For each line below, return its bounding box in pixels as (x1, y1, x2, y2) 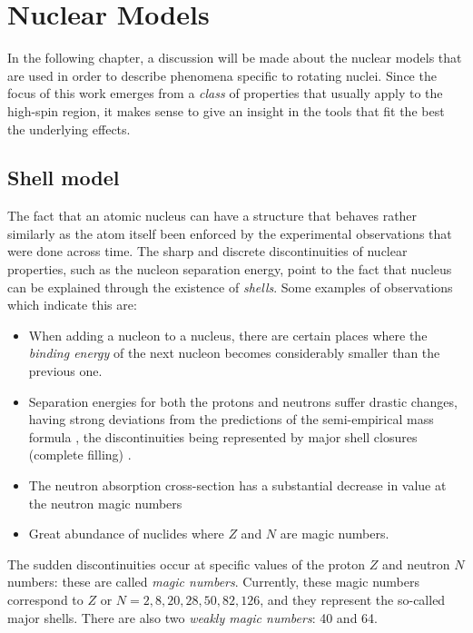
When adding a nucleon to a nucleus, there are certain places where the (28, 325, 428, 344)
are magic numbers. (280, 524, 389, 543)
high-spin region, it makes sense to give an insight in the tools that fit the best (7, 101, 445, 120)
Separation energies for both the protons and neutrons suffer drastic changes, (28, 391, 458, 410)
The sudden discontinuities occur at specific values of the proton (7, 554, 366, 573)
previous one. (28, 361, 103, 381)
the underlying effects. (7, 119, 131, 138)
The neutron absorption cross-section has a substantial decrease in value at (28, 476, 447, 495)
